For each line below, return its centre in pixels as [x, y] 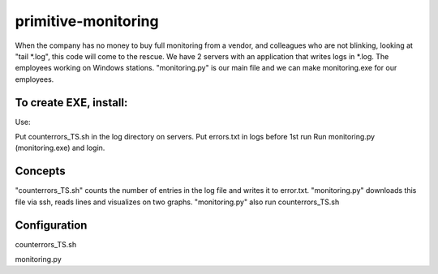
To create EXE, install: [71, 103]
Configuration [51, 225]
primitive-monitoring [87, 21]
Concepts [40, 171]
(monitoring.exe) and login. [60, 148]
